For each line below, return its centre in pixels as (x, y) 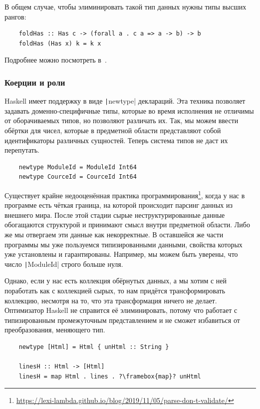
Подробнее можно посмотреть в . (56, 60)
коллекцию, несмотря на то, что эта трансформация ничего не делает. (111, 300)
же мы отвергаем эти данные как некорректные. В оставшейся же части (114, 235)
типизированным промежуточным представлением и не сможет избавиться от (122, 320)
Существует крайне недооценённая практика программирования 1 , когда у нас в (125, 194)
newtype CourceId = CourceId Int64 (78, 177)
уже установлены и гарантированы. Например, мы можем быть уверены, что (121, 254)
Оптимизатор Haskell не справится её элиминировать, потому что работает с (121, 310)
